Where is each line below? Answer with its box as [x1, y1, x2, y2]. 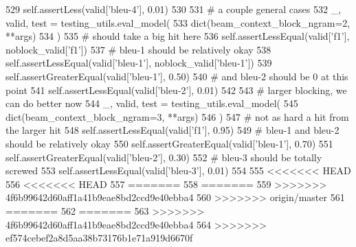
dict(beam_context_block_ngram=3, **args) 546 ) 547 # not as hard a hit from [5, 109, 349, 123]
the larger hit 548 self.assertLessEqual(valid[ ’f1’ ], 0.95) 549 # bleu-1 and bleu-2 [5, 123, 340, 137]
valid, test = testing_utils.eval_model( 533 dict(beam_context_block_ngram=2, [5, 15, 351, 30]
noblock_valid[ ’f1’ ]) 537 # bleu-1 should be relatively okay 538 [5, 42, 271, 56]
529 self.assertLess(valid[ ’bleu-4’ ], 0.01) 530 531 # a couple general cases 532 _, [5, 2, 342, 16]
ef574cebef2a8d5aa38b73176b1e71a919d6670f [5, 231, 193, 245]
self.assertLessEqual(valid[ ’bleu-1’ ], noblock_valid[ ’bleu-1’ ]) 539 [5, 56, 272, 70]
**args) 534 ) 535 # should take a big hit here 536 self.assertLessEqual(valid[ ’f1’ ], [5, 29, 350, 43]
